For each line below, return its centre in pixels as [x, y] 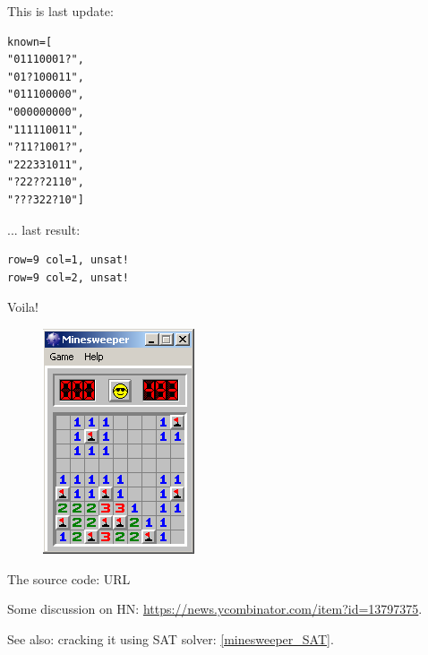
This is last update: [60, 11]
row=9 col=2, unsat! [68, 277]
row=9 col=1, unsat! [68, 260]
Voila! [23, 307]
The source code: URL [69, 578]
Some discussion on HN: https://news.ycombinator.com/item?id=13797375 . [215, 609]
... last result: [44, 229]
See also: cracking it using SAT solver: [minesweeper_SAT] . [171, 638]
